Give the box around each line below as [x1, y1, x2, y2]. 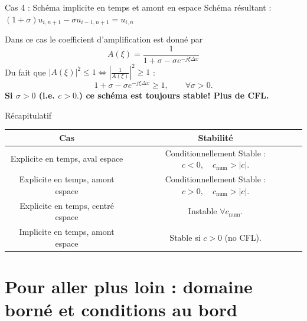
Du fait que [5, 65, 46, 78]
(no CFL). [224, 231, 262, 243]
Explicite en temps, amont [19, 173, 115, 185]
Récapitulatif [5, 109, 52, 121]
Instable [188, 205, 217, 217]
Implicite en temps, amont [19, 225, 115, 237]
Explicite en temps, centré [19, 199, 114, 211]
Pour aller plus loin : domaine [5, 274, 253, 298]
